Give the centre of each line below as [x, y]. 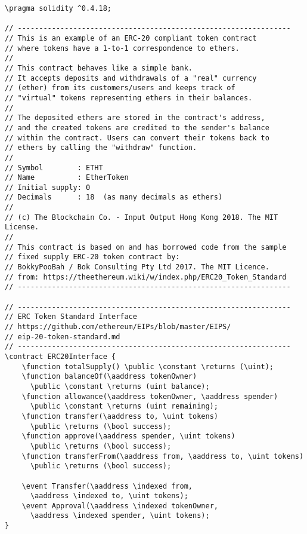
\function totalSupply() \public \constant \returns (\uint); [148, 366]
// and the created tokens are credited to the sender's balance [137, 128]
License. [22, 227]
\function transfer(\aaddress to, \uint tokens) [120, 416]
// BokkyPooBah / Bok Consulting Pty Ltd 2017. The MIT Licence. [137, 267]
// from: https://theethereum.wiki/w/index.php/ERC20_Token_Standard [146, 277]
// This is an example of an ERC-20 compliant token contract [131, 38]
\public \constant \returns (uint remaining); [124, 406]
